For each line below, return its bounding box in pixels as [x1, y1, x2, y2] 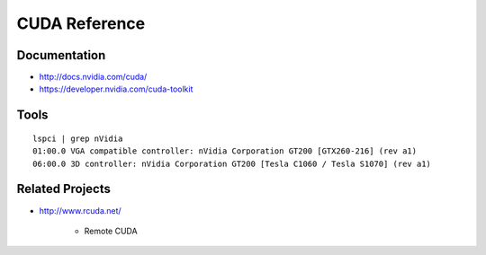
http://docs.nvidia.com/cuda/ [39, 72, 148, 83]
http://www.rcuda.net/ [39, 205, 121, 215]
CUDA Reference [16, 13, 146, 33]
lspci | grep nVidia [32, 133, 123, 144]
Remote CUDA [84, 225, 139, 236]
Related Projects [16, 181, 112, 197]
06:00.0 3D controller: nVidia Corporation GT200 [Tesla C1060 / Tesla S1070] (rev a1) [32, 158, 432, 169]
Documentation [16, 48, 106, 63]
